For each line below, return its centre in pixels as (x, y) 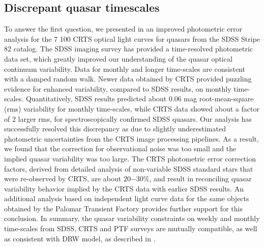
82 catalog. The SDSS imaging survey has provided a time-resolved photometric (129, 49)
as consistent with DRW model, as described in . (80, 238)
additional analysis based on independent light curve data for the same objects (127, 198)
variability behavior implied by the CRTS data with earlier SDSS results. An (124, 188)
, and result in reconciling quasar (200, 179)
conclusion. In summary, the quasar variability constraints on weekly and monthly (132, 218)
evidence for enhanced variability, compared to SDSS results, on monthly (118, 88)
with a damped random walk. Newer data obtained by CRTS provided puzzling (128, 79)
